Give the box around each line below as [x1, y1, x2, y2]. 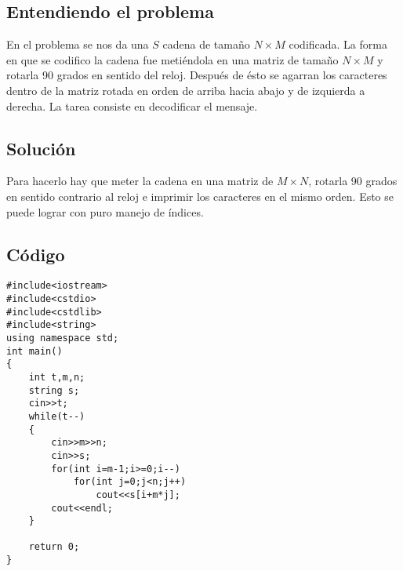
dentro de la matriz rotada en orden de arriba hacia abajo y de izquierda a [6, 82, 365, 98]
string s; [28, 384, 80, 396]
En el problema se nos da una [6, 36, 149, 53]
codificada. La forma [289, 36, 387, 53]
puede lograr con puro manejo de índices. [6, 203, 204, 220]
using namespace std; [6, 332, 119, 344]
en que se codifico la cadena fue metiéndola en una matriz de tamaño [6, 51, 339, 67]
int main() [6, 345, 63, 357]
